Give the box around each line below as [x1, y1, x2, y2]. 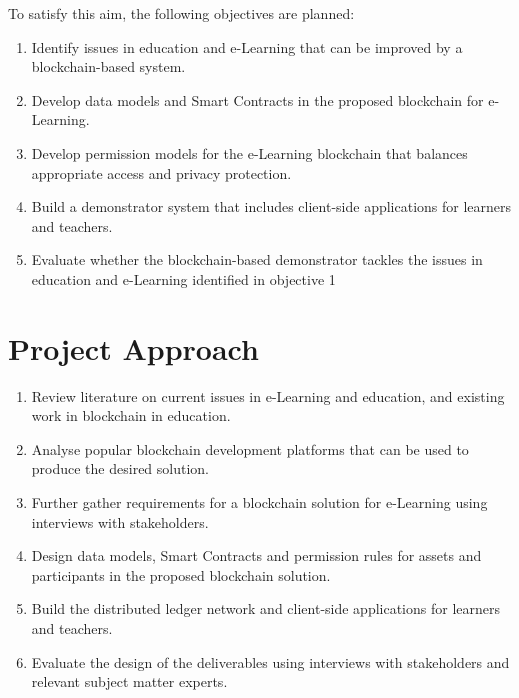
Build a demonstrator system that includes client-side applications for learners [31, 196, 512, 217]
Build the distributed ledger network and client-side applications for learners [31, 598, 501, 619]
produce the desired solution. [31, 458, 209, 479]
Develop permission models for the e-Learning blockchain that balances [31, 142, 468, 163]
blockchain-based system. [31, 56, 186, 77]
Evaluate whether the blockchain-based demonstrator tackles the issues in [31, 249, 483, 270]
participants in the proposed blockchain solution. [31, 564, 331, 585]
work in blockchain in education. [31, 405, 231, 426]
